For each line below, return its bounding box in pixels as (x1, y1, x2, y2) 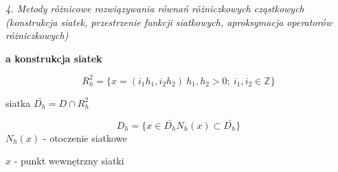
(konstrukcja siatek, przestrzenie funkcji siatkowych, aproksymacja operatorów (5, 14, 333, 29)
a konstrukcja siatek (5, 51, 102, 65)
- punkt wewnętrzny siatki (14, 153, 124, 168)
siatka (5, 95, 31, 110)
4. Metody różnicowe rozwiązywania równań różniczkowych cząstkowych (5, 1, 304, 15)
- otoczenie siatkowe (43, 130, 127, 145)
